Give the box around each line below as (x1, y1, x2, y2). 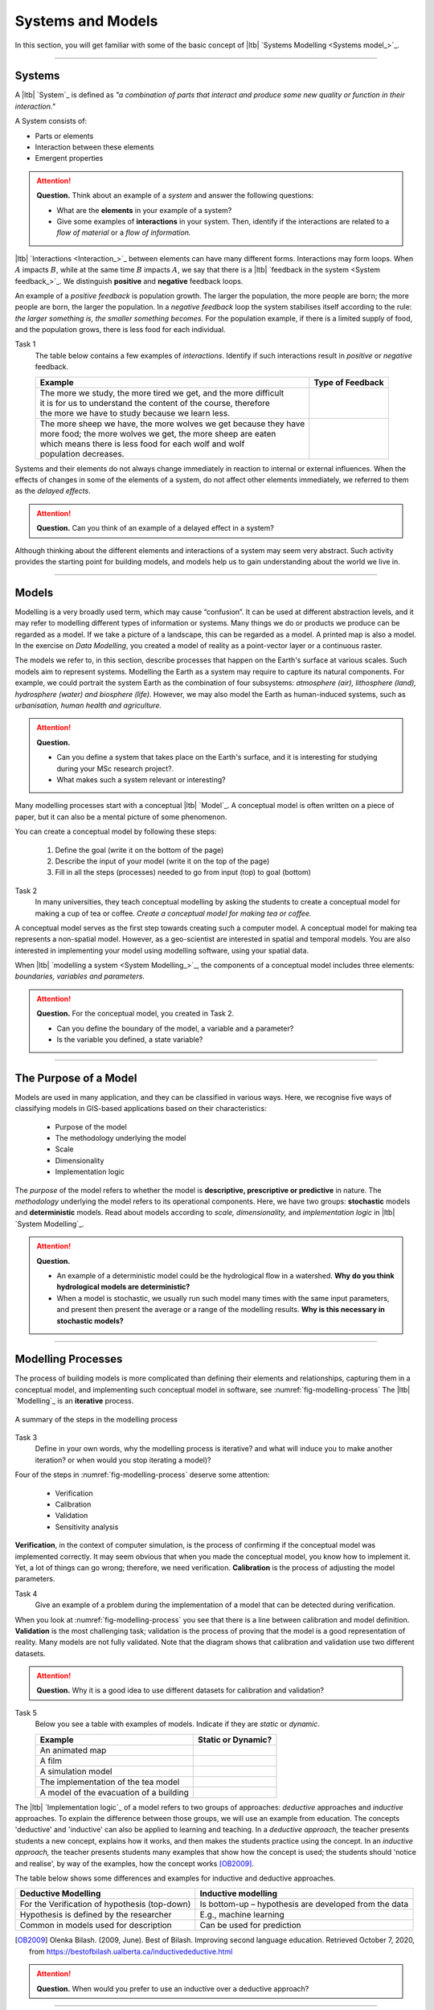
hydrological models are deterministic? (56, 1282, 190, 1292)
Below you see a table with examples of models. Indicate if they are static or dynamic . (35, 1719, 321, 1729)
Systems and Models (14, 12, 158, 30)
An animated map (39, 1745, 107, 1756)
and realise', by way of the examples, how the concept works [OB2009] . (14, 1858, 255, 1868)
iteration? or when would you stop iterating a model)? (35, 1455, 212, 1465)
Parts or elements (35, 131, 94, 141)
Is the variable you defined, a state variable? (56, 1035, 203, 1044)
